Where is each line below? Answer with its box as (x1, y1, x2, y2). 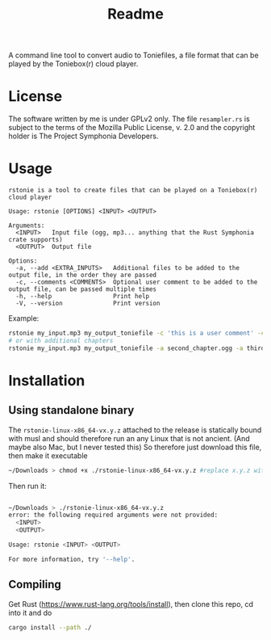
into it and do (8, 608, 52, 617)
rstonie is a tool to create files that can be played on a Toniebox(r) (8, 187, 258, 195)
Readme (107, 5, 164, 23)
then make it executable (8, 450, 88, 461)
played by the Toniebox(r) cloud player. (8, 59, 139, 69)
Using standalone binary (8, 403, 135, 417)
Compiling (8, 578, 62, 592)
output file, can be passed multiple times (8, 285, 157, 293)
